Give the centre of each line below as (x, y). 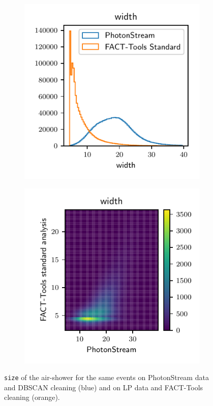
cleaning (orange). (32, 397)
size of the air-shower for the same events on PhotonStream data (106, 377)
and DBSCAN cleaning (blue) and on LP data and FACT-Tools (104, 387)
